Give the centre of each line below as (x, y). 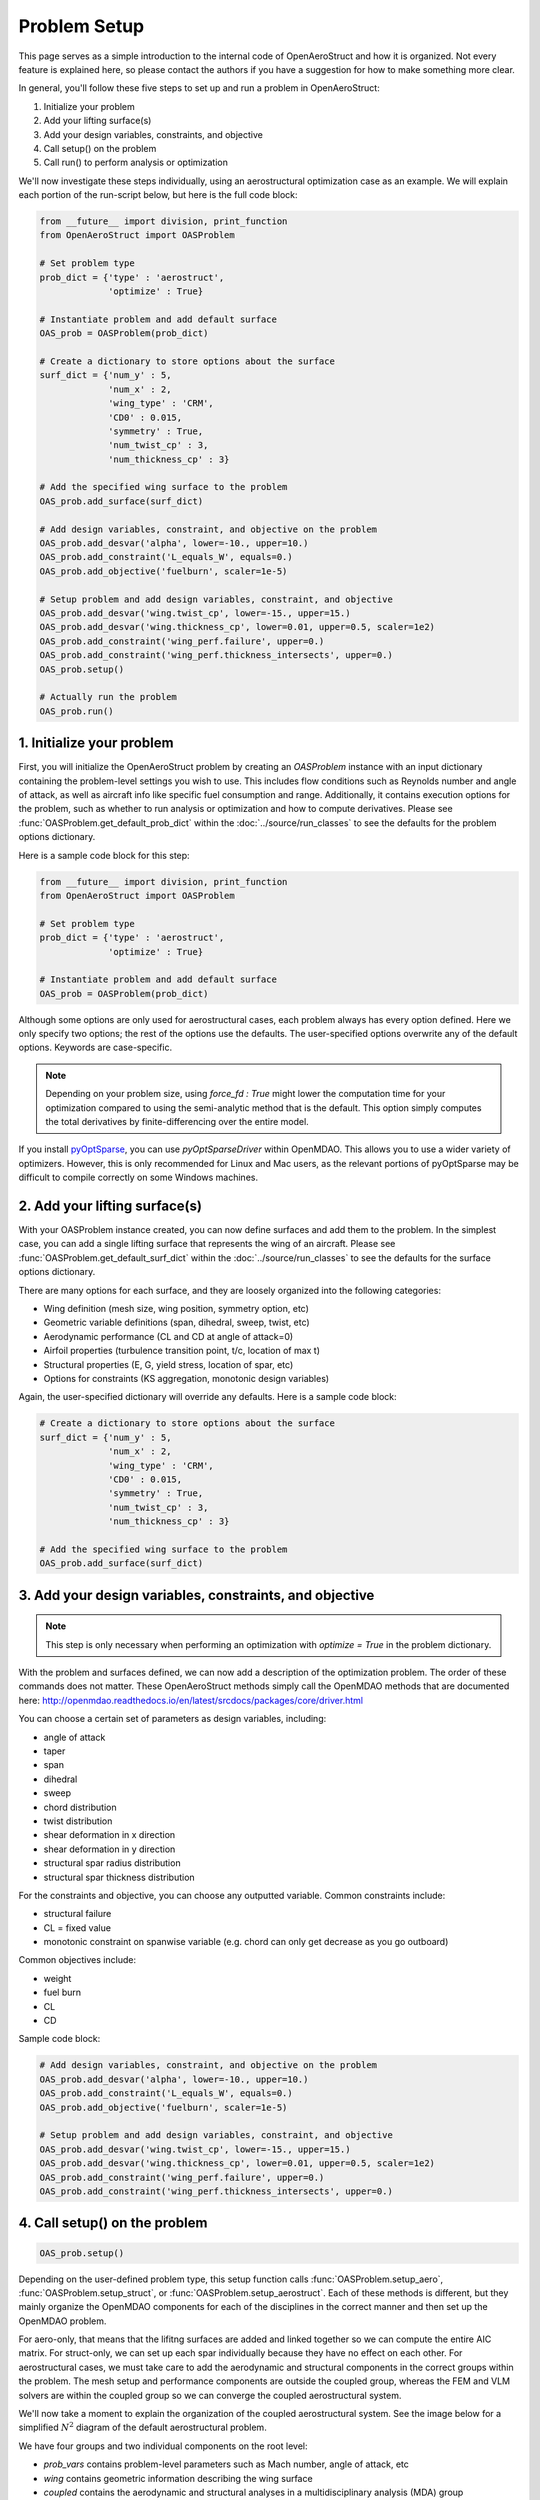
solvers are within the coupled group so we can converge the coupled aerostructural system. (210, 2395)
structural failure (77, 1914)
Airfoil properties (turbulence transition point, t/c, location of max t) (181, 1351)
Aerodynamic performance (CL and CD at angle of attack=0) (168, 1336)
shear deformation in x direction (109, 1835)
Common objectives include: (77, 1960)
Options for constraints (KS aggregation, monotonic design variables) (186, 1378)
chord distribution (80, 1807)
